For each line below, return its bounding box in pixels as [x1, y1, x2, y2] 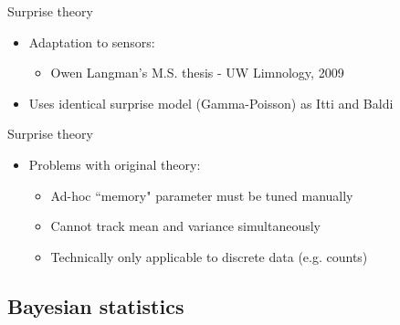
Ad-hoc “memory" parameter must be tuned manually [50, 185, 353, 204]
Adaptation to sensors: [28, 32, 155, 51]
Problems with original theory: [28, 154, 201, 173]
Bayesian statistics [7, 291, 184, 320]
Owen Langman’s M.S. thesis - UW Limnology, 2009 [50, 63, 344, 82]
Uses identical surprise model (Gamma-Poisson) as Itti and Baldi [28, 93, 394, 112]
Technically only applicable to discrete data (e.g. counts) [50, 246, 368, 266]
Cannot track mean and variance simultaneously [50, 216, 321, 236]
